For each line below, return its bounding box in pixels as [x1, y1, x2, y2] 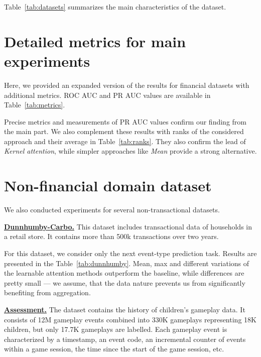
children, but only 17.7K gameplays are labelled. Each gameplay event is [4, 324, 227, 334]
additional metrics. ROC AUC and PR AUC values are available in [4, 89, 211, 100]
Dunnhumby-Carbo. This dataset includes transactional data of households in [4, 221, 252, 231]
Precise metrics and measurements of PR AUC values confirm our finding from [4, 116, 246, 127]
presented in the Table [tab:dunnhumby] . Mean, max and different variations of [4, 258, 249, 268]
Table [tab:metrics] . [4, 99, 65, 110]
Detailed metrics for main [4, 31, 186, 51]
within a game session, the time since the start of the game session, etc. [4, 343, 224, 354]
